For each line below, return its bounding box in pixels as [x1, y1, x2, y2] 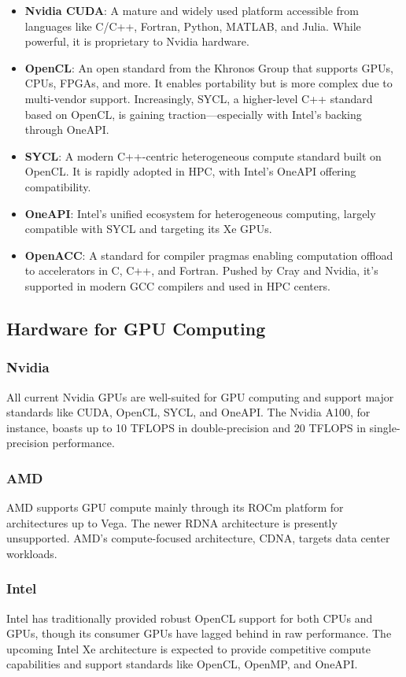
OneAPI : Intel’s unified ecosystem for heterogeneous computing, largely [24, 205, 376, 221]
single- [369, 419, 400, 435]
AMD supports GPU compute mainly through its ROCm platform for [6, 499, 344, 516]
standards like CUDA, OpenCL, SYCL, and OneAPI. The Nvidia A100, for [6, 404, 371, 420]
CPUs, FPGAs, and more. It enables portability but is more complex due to [24, 75, 393, 91]
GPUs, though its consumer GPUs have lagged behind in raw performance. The [6, 625, 392, 642]
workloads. [6, 545, 57, 561]
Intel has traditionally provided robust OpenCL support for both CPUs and [6, 609, 373, 626]
